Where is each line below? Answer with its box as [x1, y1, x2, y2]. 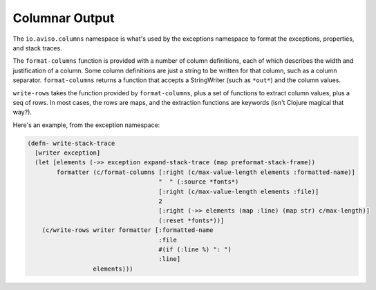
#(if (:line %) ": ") [158, 245, 232, 253]
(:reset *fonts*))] [158, 216, 225, 224]
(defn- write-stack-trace [27, 139, 115, 147]
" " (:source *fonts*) [158, 178, 239, 186]
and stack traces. [12, 43, 62, 52]
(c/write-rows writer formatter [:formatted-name [41, 226, 214, 234]
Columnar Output [12, 10, 115, 26]
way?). [12, 108, 32, 117]
